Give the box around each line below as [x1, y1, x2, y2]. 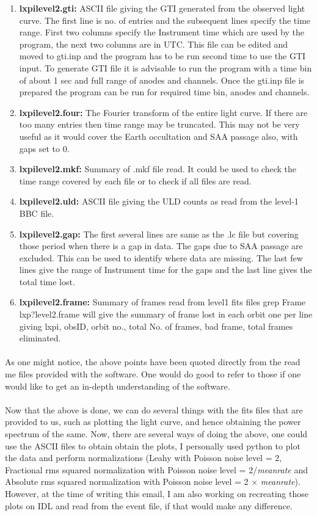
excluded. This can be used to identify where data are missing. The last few [19, 251, 303, 264]
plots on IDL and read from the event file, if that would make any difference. [5, 499, 293, 512]
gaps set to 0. [19, 142, 70, 154]
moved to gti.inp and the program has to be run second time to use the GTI [19, 49, 306, 62]
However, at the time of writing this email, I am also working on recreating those [5, 487, 308, 500]
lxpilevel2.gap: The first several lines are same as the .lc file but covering [19, 227, 299, 240]
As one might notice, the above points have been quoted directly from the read [5, 355, 301, 368]
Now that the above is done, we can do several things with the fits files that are [5, 403, 303, 416]
